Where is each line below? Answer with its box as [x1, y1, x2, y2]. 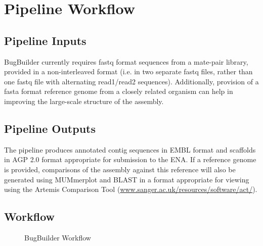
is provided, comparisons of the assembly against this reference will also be [4, 164, 236, 174]
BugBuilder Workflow [24, 232, 91, 242]
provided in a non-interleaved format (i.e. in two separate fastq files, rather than [4, 66, 253, 77]
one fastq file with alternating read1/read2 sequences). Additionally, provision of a [4, 76, 259, 86]
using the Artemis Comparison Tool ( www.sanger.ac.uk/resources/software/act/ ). [4, 184, 257, 194]
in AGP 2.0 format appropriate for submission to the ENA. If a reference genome [4, 154, 256, 165]
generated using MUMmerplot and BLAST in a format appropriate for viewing [4, 174, 249, 184]
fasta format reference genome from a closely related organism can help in [4, 86, 233, 96]
